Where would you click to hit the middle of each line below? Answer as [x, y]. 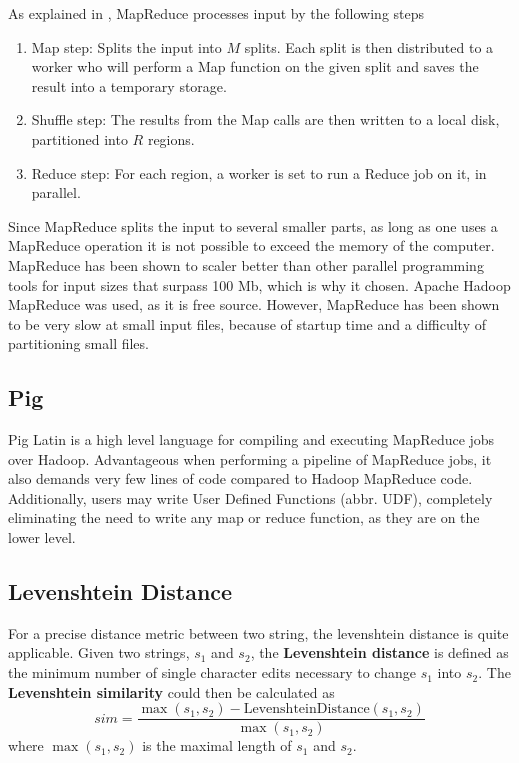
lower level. [42, 537]
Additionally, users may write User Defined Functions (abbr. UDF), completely [250, 497]
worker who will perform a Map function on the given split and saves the [255, 66]
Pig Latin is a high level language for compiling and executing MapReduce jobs [251, 439]
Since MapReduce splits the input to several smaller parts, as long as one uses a [253, 225]
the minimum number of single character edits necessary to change [212, 672]
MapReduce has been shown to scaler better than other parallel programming [246, 264]
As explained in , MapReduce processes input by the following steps [216, 13]
